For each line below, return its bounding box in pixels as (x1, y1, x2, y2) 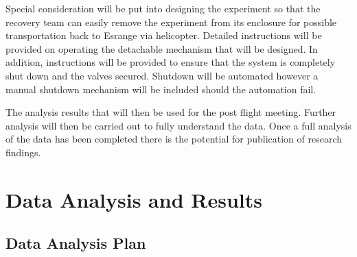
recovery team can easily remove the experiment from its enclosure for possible (5, 14, 337, 29)
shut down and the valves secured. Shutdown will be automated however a (5, 68, 319, 82)
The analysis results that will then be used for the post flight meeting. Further (5, 105, 336, 119)
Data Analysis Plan (5, 232, 146, 254)
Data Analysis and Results (5, 185, 262, 213)
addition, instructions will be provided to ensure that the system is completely (5, 55, 336, 69)
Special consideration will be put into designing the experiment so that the (5, 1, 321, 15)
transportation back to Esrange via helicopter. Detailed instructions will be (5, 28, 322, 42)
